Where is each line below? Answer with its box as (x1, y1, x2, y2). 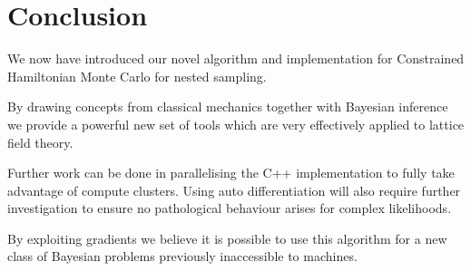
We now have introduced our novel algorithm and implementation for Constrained (7, 49, 465, 68)
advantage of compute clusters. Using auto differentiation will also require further (7, 180, 461, 199)
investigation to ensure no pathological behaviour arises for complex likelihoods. (7, 198, 452, 218)
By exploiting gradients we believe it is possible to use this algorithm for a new (7, 228, 447, 247)
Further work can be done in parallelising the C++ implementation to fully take (7, 163, 455, 182)
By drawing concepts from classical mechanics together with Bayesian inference (7, 97, 448, 116)
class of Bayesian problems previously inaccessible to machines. (7, 247, 358, 266)
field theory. (7, 132, 74, 151)
